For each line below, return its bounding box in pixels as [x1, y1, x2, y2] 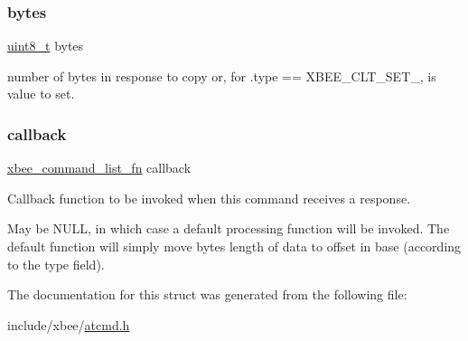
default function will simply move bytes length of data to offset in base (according [7, 237, 462, 255]
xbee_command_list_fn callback [7, 158, 192, 177]
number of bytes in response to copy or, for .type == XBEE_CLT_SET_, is [7, 66, 436, 85]
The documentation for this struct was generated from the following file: [7, 285, 407, 304]
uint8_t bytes [7, 36, 84, 55]
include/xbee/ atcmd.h [7, 315, 130, 334]
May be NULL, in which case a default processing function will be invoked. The [7, 219, 450, 238]
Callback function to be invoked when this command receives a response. [7, 188, 411, 207]
